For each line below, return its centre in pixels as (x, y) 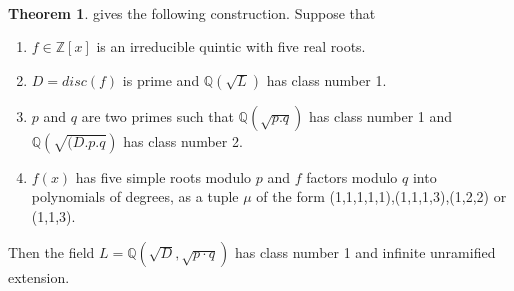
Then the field (51, 251)
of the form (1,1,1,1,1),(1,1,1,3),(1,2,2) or (381, 196)
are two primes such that (157, 115)
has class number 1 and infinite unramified (365, 251)
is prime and (161, 79)
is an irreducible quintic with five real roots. (231, 46)
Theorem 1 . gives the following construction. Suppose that (192, 12)
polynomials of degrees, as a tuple (135, 196)
